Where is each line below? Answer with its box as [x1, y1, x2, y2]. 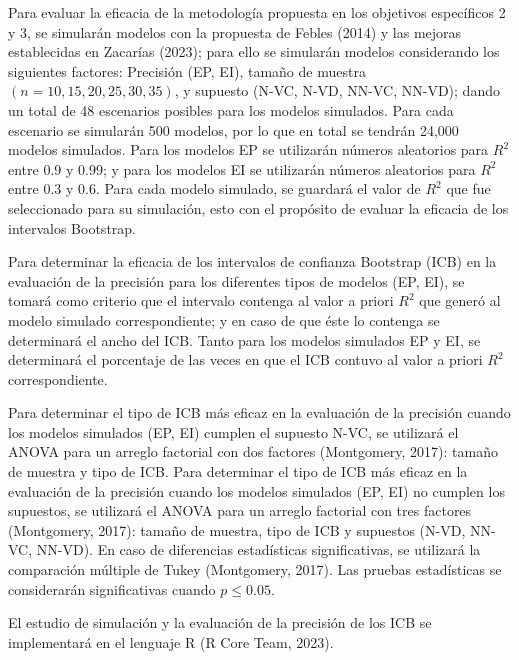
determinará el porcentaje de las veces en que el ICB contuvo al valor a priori [8, 349, 483, 370]
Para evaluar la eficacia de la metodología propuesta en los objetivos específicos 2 [8, 2, 506, 22]
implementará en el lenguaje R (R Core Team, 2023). [8, 631, 334, 652]
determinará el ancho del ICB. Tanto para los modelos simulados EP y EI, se [8, 329, 481, 350]
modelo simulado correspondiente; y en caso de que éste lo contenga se [8, 309, 440, 330]
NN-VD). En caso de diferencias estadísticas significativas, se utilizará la [36, 539, 481, 560]
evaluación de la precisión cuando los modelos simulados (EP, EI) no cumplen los [8, 480, 505, 501]
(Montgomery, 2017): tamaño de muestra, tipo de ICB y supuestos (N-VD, [8, 519, 466, 540]
